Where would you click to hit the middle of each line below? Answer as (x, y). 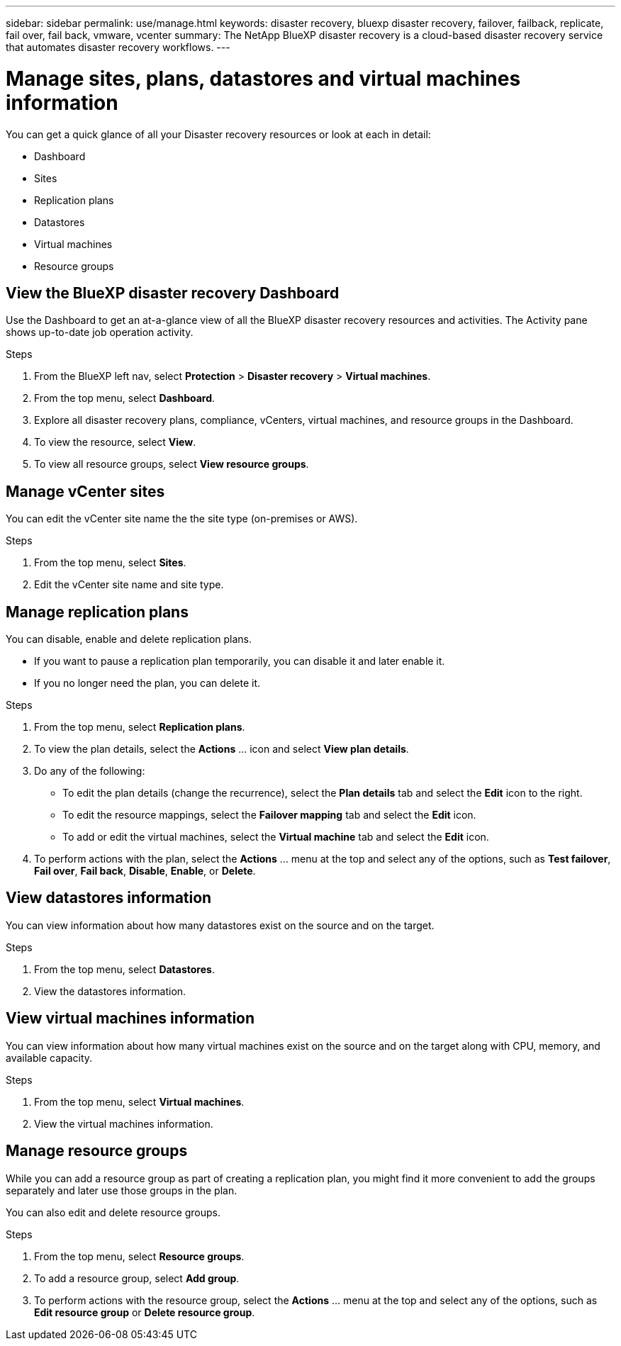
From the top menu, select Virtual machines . (139, 1101)
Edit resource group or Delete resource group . (145, 1312)
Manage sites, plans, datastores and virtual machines (263, 78)
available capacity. (49, 1058)
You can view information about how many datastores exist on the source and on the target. (220, 925)
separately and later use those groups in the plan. (122, 1190)
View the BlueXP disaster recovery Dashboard (173, 293)
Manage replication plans (97, 612)
